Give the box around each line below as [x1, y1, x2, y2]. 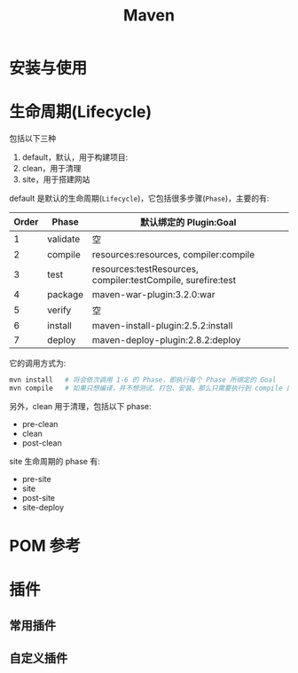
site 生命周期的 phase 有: [9, 455, 100, 466]
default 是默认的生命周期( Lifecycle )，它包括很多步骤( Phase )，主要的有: [9, 193, 270, 204]
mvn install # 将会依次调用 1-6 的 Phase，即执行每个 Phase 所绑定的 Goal [9, 376, 277, 384]
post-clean [21, 437, 62, 448]
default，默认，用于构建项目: [21, 152, 129, 162]
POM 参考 [9, 536, 82, 556]
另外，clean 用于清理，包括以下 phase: [9, 400, 152, 411]
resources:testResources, [91, 263, 200, 275]
